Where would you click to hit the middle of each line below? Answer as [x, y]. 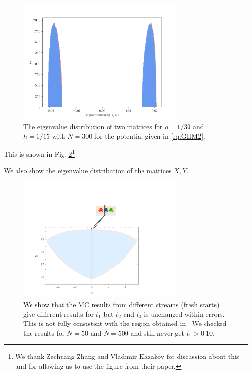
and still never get [157, 333]
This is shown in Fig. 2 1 [39, 153]
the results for [44, 333]
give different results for [59, 314]
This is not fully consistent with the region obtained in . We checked [125, 323]
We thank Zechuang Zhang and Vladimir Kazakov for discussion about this [127, 356]
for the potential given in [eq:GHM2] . [150, 136]
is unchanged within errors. [184, 314]
